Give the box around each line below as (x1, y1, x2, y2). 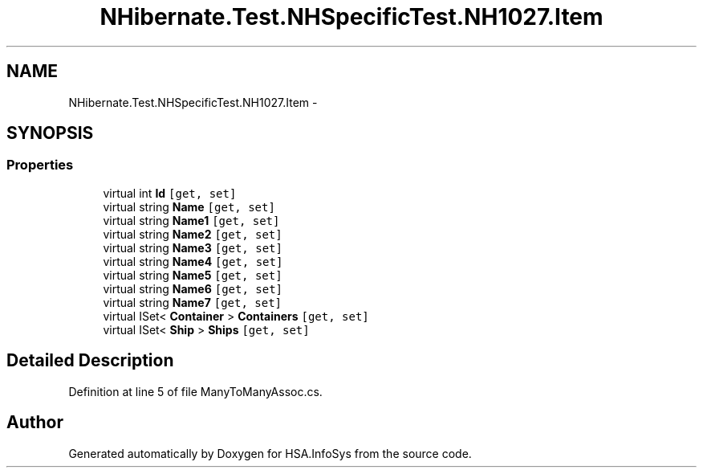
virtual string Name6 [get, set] (103, 281, 282, 296)
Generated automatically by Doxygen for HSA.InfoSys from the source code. (68, 446, 472, 460)
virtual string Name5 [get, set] (103, 268, 282, 282)
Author (6, 412, 63, 433)
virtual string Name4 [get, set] (103, 254, 283, 268)
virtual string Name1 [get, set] (103, 213, 280, 227)
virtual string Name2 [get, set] (103, 227, 282, 241)
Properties (6, 157, 74, 174)
